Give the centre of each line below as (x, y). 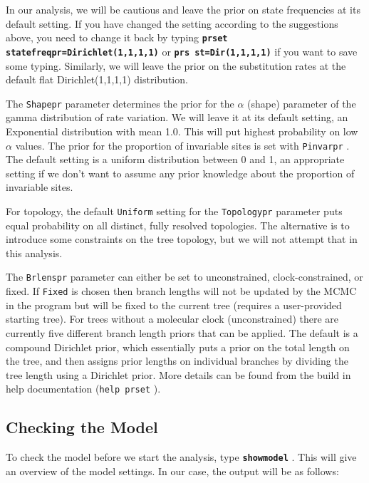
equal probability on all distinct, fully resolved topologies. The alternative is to (178, 225)
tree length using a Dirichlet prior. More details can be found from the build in (178, 374)
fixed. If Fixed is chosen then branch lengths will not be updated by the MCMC (181, 291)
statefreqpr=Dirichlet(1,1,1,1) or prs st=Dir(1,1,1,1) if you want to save (182, 51)
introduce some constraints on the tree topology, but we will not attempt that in (182, 239)
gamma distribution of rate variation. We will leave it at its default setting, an (177, 117)
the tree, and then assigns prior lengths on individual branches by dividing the (177, 361)
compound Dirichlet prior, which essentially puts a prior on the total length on (178, 347)
